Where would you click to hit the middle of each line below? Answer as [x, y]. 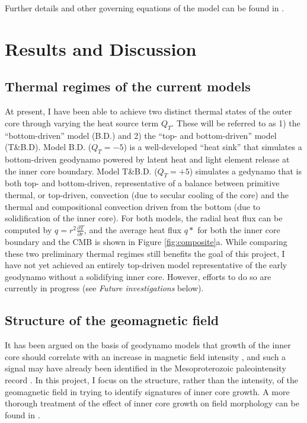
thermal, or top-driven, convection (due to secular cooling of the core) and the [147, 194]
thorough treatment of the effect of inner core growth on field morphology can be [152, 403]
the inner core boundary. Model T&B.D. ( [81, 171]
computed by [28, 229]
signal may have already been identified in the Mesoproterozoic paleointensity [145, 368]
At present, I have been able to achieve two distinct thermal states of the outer [148, 111]
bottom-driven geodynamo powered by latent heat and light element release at [147, 159]
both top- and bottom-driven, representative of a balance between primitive [142, 183]
